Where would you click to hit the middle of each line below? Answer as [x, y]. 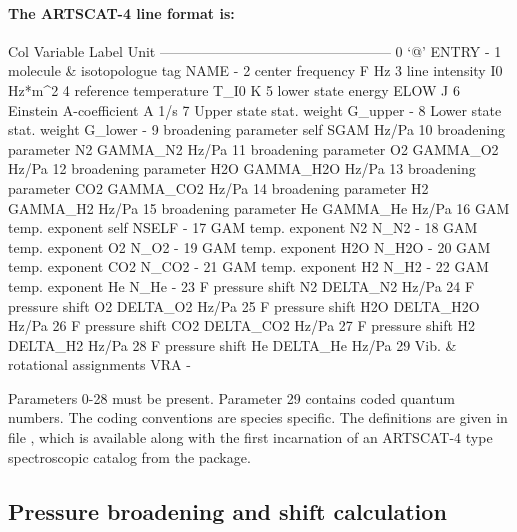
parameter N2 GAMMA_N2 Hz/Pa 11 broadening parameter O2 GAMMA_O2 [253, 148]
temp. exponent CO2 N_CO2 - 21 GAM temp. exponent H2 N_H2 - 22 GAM [248, 266]
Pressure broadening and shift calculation [227, 510]
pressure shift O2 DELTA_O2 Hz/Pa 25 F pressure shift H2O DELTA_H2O [244, 305]
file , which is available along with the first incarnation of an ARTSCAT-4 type [250, 437]
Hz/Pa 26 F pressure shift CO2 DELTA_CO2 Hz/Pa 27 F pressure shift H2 [242, 325]
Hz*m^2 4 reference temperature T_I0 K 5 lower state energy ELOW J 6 [234, 89]
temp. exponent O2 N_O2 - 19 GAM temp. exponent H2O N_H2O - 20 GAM [249, 246]
